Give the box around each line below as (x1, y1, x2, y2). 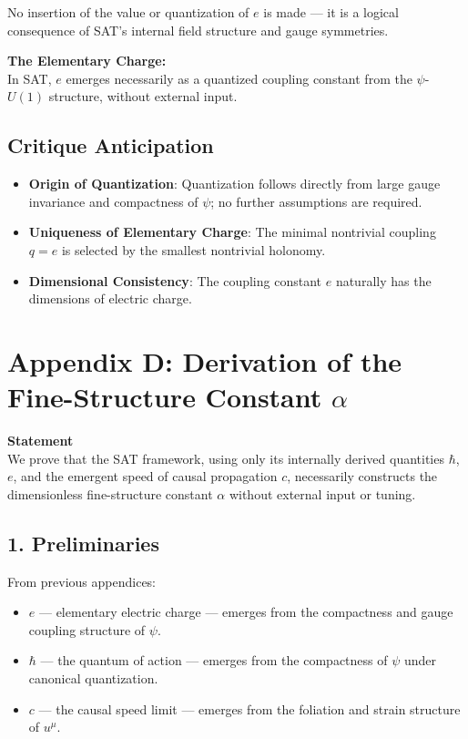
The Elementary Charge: (7, 51, 167, 70)
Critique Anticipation (7, 131, 214, 159)
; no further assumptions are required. (210, 191, 422, 210)
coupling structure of (28, 620, 146, 639)
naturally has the (335, 271, 432, 290)
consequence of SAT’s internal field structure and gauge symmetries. (7, 20, 389, 39)
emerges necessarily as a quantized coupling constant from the (66, 68, 412, 87)
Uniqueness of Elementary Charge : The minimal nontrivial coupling (28, 222, 436, 241)
